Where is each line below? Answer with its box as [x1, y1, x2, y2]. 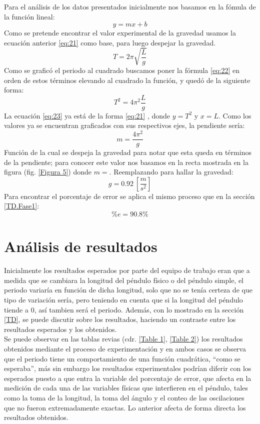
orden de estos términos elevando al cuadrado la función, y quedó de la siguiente [4, 74, 250, 85]
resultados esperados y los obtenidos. [4, 323, 117, 334]
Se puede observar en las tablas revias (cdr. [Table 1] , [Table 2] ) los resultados [4, 333, 243, 344]
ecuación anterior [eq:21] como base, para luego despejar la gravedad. [4, 37, 216, 47]
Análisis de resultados [4, 236, 157, 256]
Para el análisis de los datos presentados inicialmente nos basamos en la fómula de [4, 1, 256, 11]
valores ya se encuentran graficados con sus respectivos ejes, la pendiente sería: [4, 120, 245, 130]
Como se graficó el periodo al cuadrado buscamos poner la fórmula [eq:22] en [4, 64, 239, 75]
